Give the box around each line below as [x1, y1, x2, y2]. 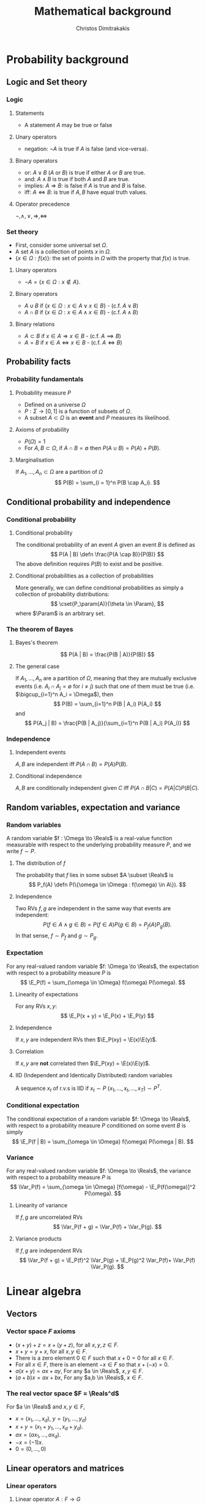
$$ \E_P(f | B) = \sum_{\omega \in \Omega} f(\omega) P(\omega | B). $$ [12, 1137, 194, 1145]
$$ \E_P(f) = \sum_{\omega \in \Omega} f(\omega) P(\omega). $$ [20, 978, 185, 986]
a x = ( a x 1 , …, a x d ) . [15, 1431, 61, 1440]
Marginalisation [15, 456, 54, 463]
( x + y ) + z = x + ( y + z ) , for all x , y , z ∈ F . [15, 1341, 119, 1348]
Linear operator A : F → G [15, 1496, 81, 1503]
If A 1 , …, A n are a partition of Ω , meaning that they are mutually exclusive [15, 675, 197, 684]
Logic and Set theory [6, 77, 88, 87]
